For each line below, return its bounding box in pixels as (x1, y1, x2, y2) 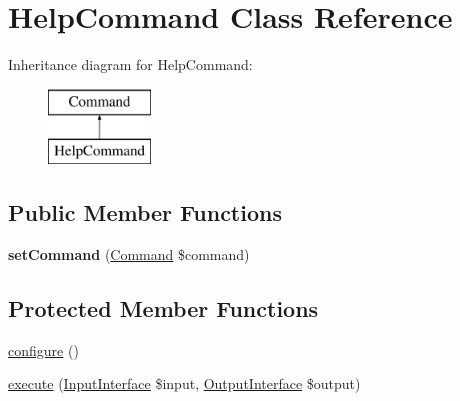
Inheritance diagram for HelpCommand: (8, 54, 253, 75)
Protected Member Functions (8, 293, 319, 324)
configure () (8, 339, 79, 360)
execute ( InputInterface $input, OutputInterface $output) (8, 373, 361, 394)
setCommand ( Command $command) (8, 244, 250, 265)
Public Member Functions (8, 197, 282, 228)
